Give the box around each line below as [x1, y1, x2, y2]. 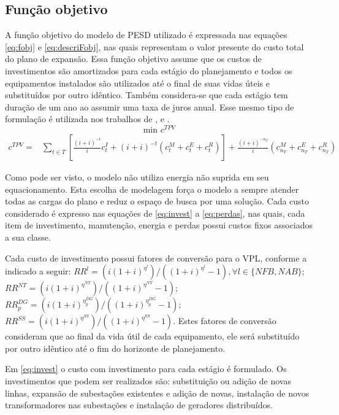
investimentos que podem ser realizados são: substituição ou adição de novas [5, 374, 291, 387]
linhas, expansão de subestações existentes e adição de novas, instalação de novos [5, 386, 310, 399]
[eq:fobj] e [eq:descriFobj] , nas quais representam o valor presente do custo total [5, 40, 304, 53]
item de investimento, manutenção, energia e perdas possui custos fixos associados [5, 219, 313, 231]
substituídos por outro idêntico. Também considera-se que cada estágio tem [5, 88, 288, 101]
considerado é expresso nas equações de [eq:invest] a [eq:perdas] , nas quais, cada [5, 206, 305, 219]
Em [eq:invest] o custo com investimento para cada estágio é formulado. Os [5, 362, 287, 375]
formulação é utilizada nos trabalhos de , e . [5, 112, 170, 125]
